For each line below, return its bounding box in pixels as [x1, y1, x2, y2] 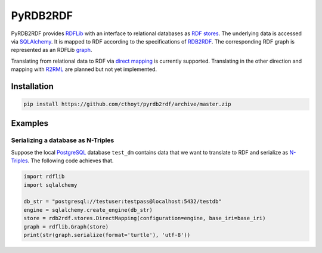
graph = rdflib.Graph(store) [23, 223, 109, 230]
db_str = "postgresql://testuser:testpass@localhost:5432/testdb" [23, 198, 222, 205]
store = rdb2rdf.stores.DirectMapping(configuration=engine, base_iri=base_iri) [23, 215, 266, 222]
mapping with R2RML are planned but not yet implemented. [11, 66, 157, 73]
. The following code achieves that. [27, 157, 114, 164]
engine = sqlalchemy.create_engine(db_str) [23, 206, 153, 213]
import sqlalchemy [23, 181, 78, 188]
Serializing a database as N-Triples [11, 136, 114, 144]
